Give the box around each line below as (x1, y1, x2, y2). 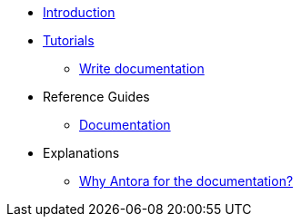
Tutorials (43, 33, 95, 48)
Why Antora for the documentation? (79, 173, 294, 189)
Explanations (43, 145, 120, 161)
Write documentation (79, 61, 205, 76)
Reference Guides (43, 89, 150, 104)
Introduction (43, 5, 115, 20)
